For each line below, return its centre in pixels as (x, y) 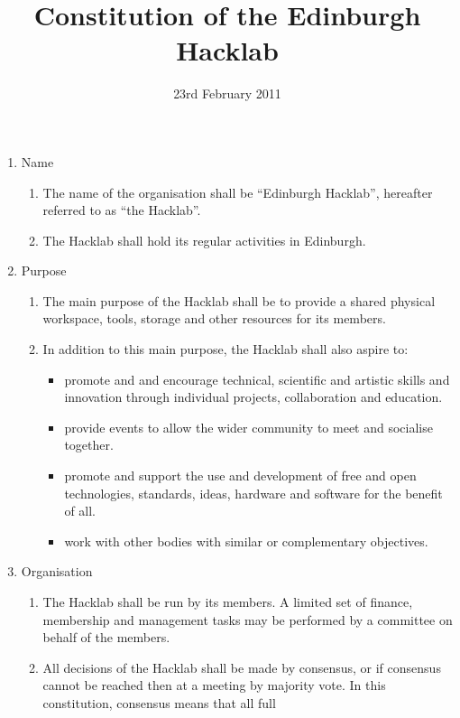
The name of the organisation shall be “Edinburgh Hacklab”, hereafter (238, 192)
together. (89, 445)
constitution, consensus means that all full (159, 702)
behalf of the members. (106, 637)
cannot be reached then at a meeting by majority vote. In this (214, 685)
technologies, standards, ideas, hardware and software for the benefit (253, 493)
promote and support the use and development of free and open (240, 476)
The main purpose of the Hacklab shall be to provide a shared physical (239, 300)
